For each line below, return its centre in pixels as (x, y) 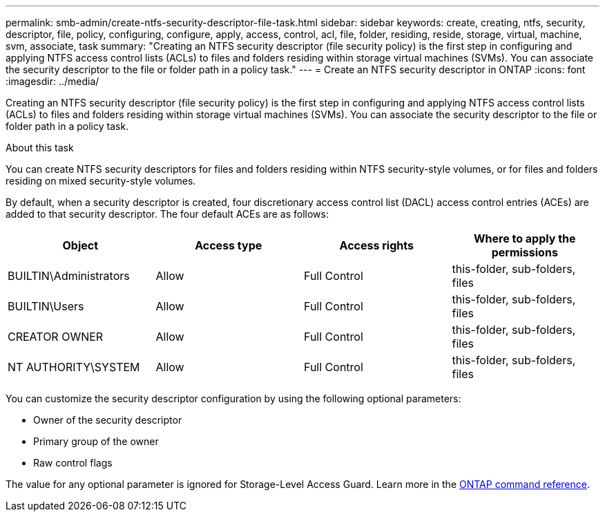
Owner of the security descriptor (108, 420)
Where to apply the (525, 238)
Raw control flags (73, 463)
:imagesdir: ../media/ (52, 81)
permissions (525, 252)
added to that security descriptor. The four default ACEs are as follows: (167, 214)
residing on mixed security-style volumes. (101, 181)
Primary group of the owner (96, 441)
